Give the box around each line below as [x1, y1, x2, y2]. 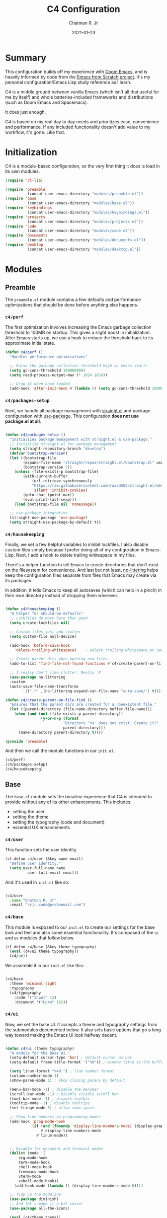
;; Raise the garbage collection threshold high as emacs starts [9, 363, 148, 368]
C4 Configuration [47, 3, 120, 15]
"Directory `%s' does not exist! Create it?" [63, 720, 159, 726]
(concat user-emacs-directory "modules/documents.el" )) [27, 237, 146, 243]
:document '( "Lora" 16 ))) [14, 999, 68, 1004]
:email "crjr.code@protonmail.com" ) [9, 903, 85, 908]
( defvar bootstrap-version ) [9, 451, 68, 456]
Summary [5, 52, 46, 63]
